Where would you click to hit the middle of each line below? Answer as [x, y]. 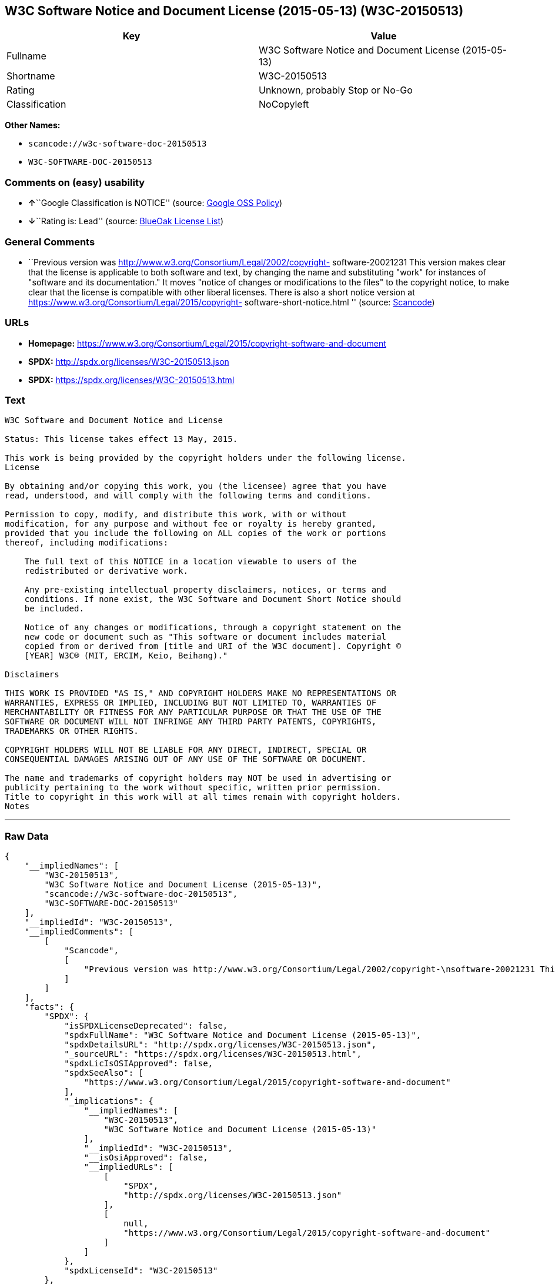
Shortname [31, 76]
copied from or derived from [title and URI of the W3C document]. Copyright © [213, 646]
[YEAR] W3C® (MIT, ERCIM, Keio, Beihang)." [126, 656]
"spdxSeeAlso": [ [104, 1073]
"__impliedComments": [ [79, 932]
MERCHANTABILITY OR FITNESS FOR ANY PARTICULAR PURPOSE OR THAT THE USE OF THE [193, 712]
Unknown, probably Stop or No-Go [336, 90]
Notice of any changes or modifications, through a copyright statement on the [213, 628]
